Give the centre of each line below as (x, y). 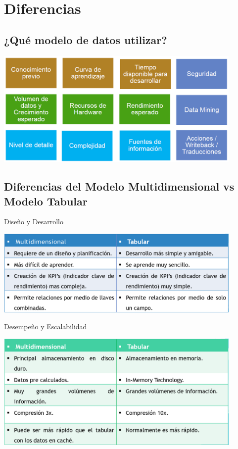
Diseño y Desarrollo (34, 222)
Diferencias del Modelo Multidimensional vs (119, 186)
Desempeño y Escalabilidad (46, 326)
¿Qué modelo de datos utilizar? (86, 39)
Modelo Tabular (46, 201)
